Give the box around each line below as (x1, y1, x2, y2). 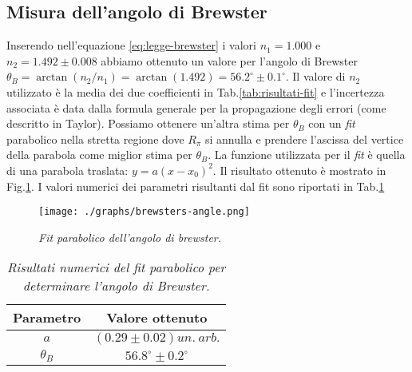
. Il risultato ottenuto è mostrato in (212, 161, 386, 178)
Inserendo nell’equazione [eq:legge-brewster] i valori (6, 37, 256, 53)
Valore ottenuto (106, 308, 208, 327)
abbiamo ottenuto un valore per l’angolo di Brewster (101, 52, 359, 69)
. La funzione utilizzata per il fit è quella (208, 146, 406, 163)
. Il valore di (285, 68, 346, 85)
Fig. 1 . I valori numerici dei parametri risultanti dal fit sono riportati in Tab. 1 (6, 177, 385, 194)
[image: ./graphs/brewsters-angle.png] (38, 206, 250, 218)
